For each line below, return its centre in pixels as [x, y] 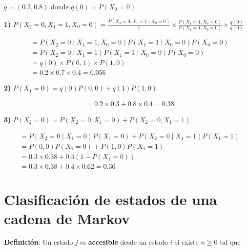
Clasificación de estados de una [111, 199]
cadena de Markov [67, 218]
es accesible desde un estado [124, 242]
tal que [230, 242]
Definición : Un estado [39, 242]
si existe [187, 242]
